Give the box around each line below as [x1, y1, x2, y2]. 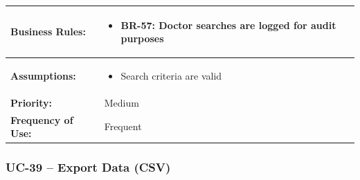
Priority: [10, 95, 53, 109]
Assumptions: [10, 68, 76, 82]
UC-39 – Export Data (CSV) [6, 159, 171, 176]
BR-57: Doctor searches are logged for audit [120, 17, 336, 32]
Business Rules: [10, 24, 86, 39]
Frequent [104, 119, 142, 134]
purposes [120, 31, 164, 46]
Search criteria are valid [120, 68, 222, 82]
